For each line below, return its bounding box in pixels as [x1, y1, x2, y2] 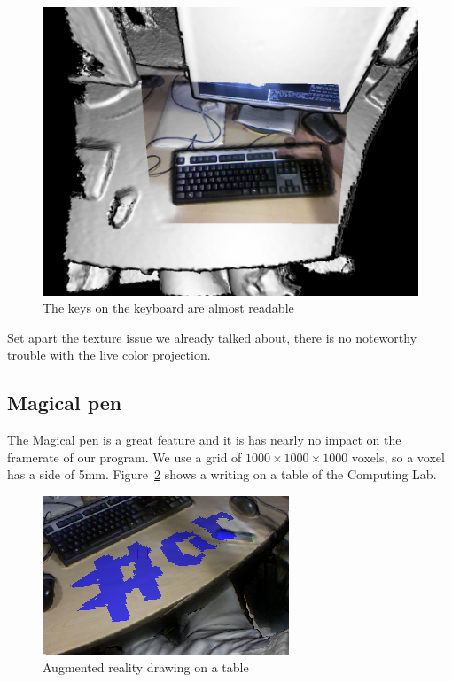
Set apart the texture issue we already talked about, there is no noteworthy [7, 328, 417, 346]
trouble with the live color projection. [7, 345, 211, 364]
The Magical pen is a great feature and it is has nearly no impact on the [7, 430, 401, 449]
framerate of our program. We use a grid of [7, 447, 242, 466]
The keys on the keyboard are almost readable [43, 298, 294, 317]
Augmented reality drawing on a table [43, 658, 249, 677]
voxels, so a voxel [351, 447, 445, 466]
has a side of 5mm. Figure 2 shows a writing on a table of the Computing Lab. [7, 465, 437, 484]
